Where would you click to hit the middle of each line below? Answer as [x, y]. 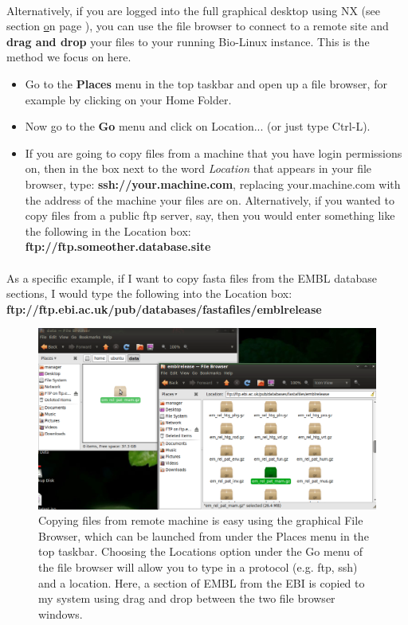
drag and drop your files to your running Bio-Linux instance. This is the [188, 41]
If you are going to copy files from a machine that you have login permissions [214, 152]
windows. [61, 613]
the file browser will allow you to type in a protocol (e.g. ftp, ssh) [198, 566]
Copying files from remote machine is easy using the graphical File [201, 520]
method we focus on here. [69, 57]
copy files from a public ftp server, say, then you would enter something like [210, 215]
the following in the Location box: [108, 230]
